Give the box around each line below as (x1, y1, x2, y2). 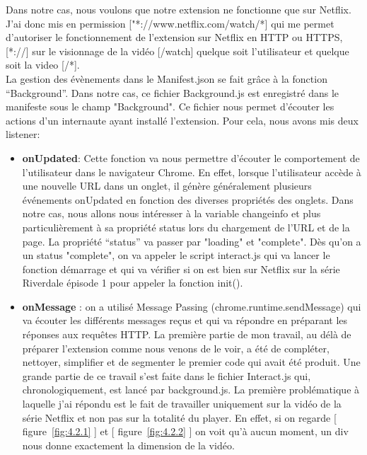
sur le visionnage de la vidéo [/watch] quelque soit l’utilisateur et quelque (32, 43, 349, 58)
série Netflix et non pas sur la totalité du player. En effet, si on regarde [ (22, 410, 337, 425)
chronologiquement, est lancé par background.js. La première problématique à (22, 382, 360, 397)
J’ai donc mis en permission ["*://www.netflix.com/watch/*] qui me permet (6, 16, 334, 30)
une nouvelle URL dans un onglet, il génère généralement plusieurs (22, 178, 312, 193)
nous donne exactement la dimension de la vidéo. (22, 437, 235, 452)
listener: (6, 127, 40, 142)
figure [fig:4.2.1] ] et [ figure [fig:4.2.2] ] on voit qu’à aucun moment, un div (22, 424, 349, 439)
